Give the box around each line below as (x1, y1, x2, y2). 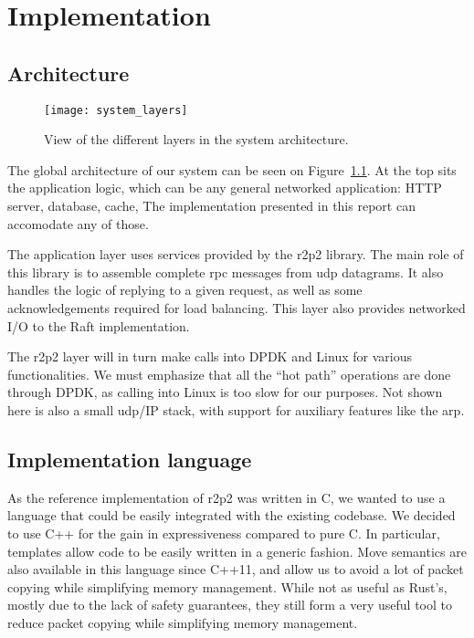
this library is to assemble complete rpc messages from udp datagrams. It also (7, 262, 444, 281)
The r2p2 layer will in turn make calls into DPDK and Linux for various (7, 347, 412, 366)
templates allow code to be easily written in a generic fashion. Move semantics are (7, 541, 467, 560)
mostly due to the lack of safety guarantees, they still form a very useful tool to (7, 595, 452, 614)
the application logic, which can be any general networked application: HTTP (7, 178, 442, 197)
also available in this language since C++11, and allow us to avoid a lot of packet (7, 560, 464, 579)
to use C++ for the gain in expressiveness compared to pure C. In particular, (7, 523, 440, 542)
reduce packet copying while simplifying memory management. (7, 612, 358, 632)
